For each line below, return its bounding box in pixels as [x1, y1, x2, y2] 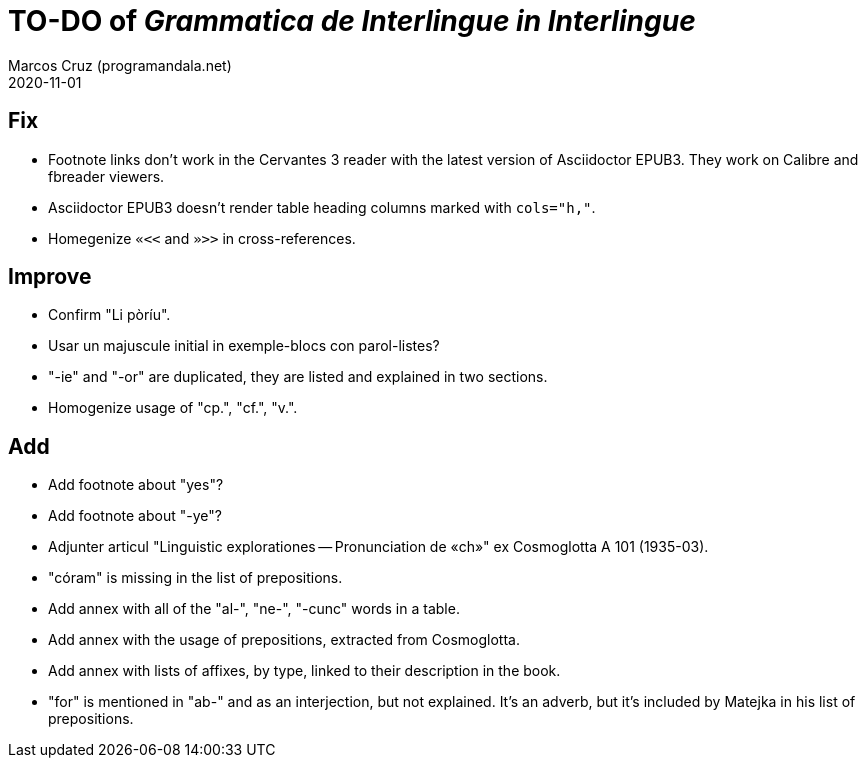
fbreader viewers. [48, 167, 165, 185]
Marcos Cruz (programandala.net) [8, 56, 232, 74]
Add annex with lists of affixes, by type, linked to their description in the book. [48, 662, 561, 680]
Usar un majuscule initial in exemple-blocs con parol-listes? [48, 337, 440, 355]
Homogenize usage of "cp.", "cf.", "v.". [48, 399, 298, 417]
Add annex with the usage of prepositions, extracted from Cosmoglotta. [48, 631, 520, 649]
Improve [8, 264, 92, 290]
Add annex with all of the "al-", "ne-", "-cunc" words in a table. [48, 600, 460, 618]
